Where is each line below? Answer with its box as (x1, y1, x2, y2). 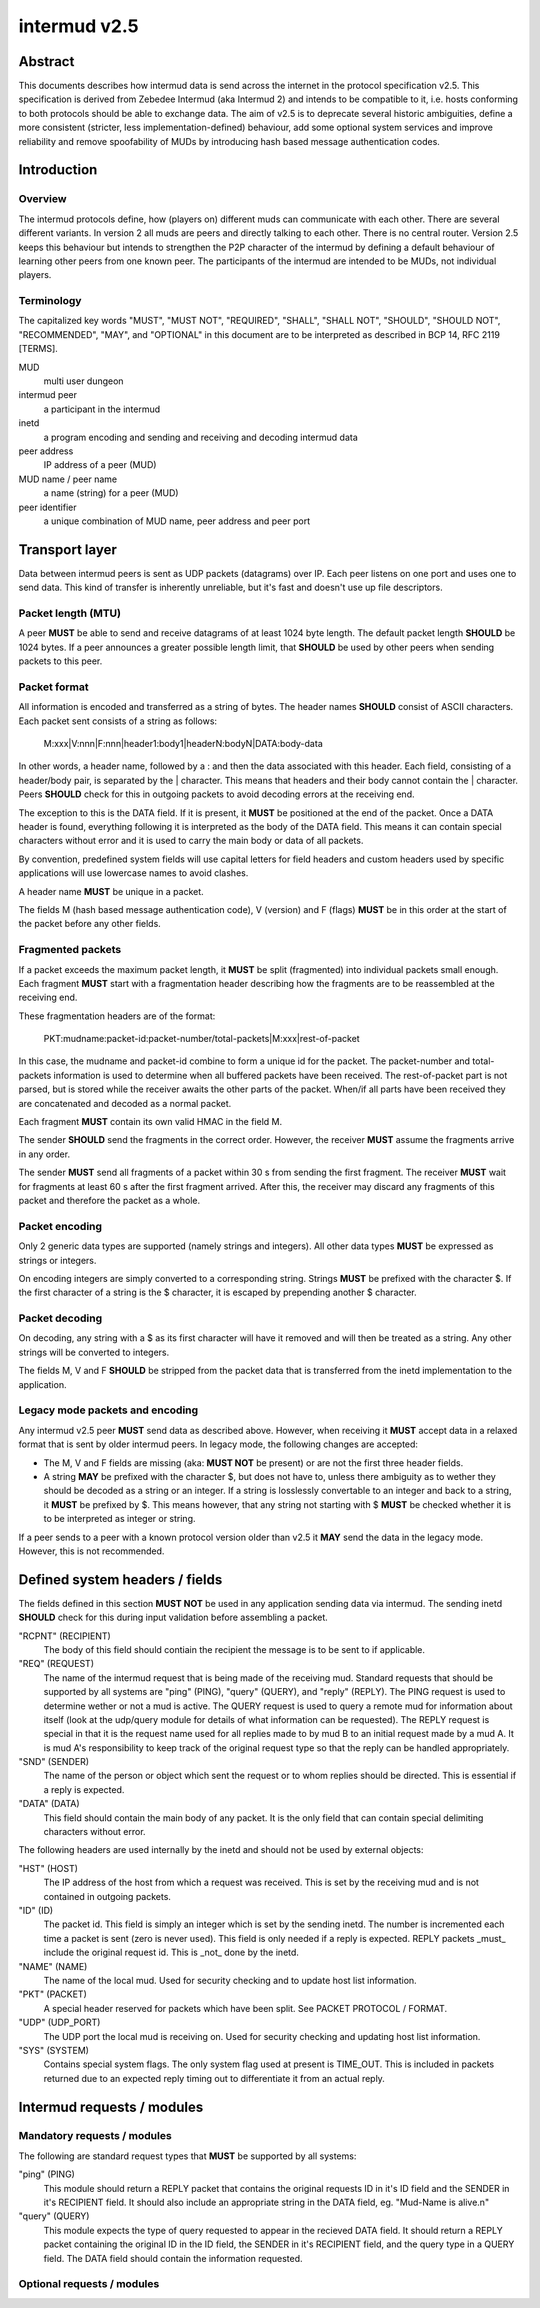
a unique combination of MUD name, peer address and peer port (43, 515, 310, 527)
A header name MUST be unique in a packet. (18, 885, 204, 897)
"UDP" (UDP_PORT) (18, 2016, 101, 2029)
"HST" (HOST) (18, 1862, 79, 1874)
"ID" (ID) (18, 1905, 54, 1916)
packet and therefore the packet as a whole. (18, 1195, 201, 1206)
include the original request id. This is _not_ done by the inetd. (43, 1946, 300, 1959)
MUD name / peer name (18, 473, 118, 485)
